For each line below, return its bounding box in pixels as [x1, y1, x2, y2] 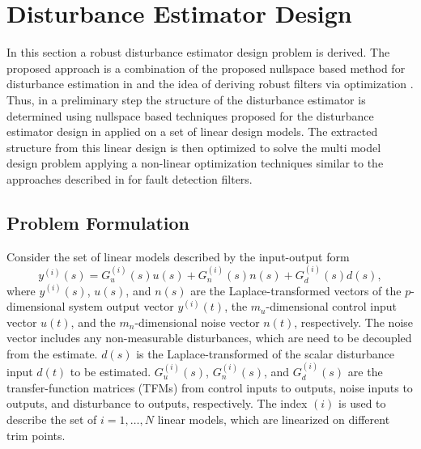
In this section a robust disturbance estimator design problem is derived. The [6, 44, 390, 61]
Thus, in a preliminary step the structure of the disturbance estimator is [6, 91, 366, 108]
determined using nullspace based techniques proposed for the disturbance [6, 107, 374, 124]
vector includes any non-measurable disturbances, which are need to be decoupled [6, 329, 412, 346]
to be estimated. [70, 363, 151, 380]
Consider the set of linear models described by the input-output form [6, 248, 350, 265]
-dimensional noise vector [134, 313, 260, 330]
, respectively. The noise [294, 313, 414, 330]
